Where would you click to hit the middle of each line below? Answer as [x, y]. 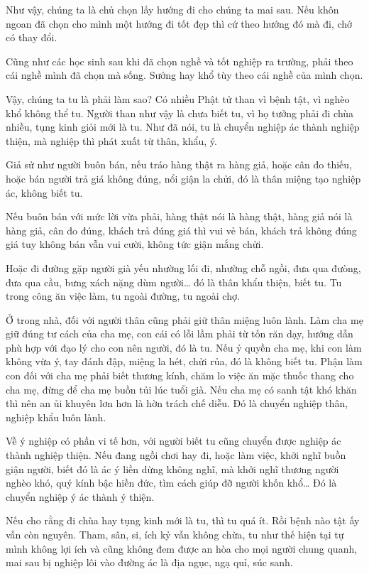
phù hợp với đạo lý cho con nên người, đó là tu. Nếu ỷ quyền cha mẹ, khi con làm [184, 347]
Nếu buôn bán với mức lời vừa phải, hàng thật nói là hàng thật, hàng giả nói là [179, 216]
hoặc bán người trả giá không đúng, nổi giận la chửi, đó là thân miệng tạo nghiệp [183, 178]
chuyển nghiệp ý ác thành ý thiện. [80, 496]
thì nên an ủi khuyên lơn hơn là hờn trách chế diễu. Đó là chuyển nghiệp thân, [177, 403]
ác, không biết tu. [44, 192]
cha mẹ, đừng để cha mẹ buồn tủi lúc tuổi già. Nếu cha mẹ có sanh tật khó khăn [181, 389]
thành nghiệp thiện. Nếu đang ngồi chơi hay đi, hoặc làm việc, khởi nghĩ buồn [176, 455]
